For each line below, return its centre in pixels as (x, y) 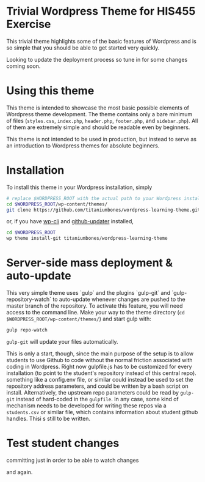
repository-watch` (29, 299)
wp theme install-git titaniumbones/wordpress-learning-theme (87, 239)
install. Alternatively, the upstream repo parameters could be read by (92, 392)
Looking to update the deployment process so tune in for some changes (97, 59)
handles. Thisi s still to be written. (48, 418)
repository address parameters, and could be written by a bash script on (97, 386)
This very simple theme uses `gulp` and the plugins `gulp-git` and (88, 293)
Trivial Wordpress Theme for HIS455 (101, 11)
